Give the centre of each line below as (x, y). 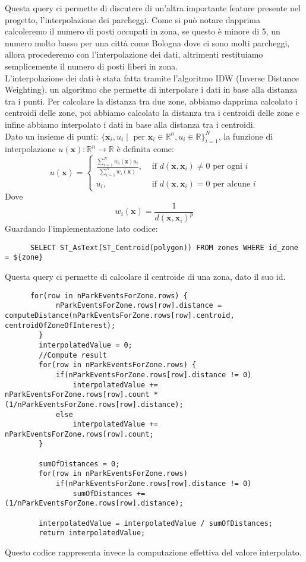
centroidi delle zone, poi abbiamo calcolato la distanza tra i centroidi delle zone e (152, 113)
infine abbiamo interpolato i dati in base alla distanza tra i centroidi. (130, 124)
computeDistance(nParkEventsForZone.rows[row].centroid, (120, 315)
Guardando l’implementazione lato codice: (81, 228)
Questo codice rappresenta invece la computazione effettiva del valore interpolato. (153, 552)
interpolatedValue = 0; (86, 345)
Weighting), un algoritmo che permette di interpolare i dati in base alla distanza (151, 89)
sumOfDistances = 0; (79, 464)
